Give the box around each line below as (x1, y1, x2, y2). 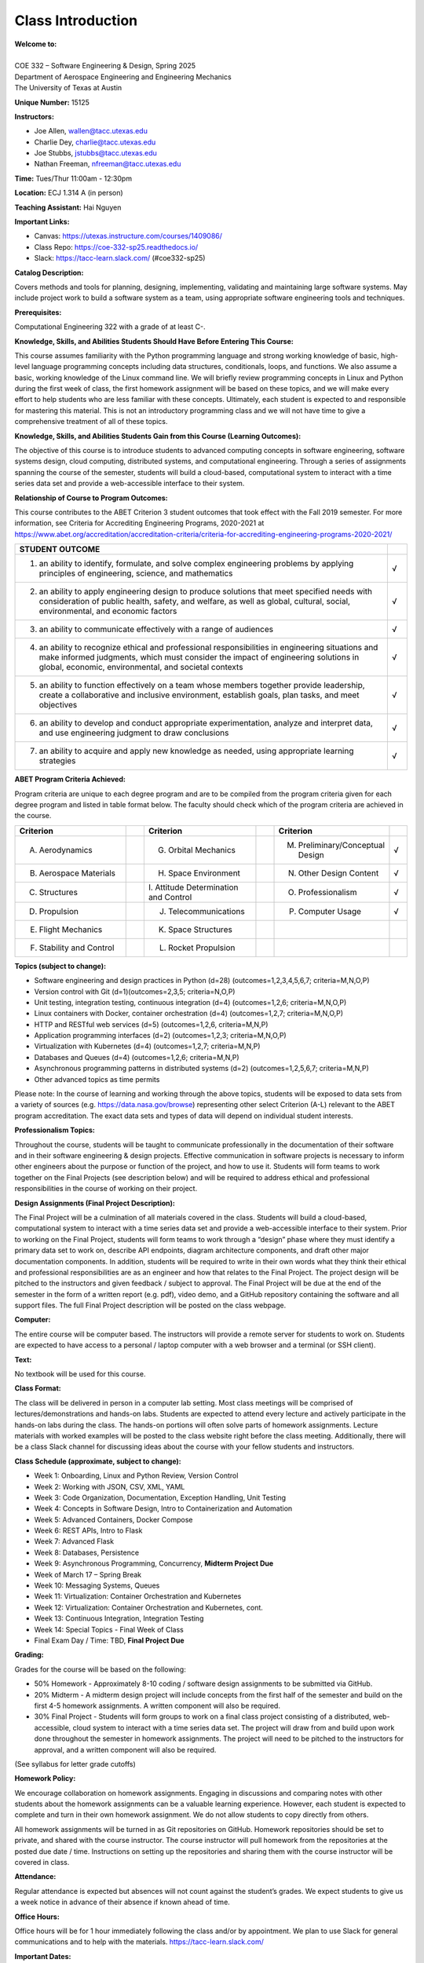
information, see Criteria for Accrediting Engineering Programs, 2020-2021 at (14, 518, 265, 528)
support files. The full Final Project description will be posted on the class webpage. (14, 1300, 287, 1310)
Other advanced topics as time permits (34, 1074, 160, 1084)
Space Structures (167, 923, 233, 934)
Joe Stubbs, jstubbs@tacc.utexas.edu (34, 148, 157, 158)
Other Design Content (298, 868, 379, 879)
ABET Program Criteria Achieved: (14, 774, 126, 784)
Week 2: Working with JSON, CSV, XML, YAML (34, 1482, 185, 1491)
